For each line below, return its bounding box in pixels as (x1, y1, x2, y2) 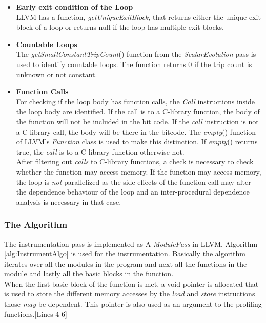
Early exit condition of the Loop (16, 2, 133, 12)
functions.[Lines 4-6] (4, 308, 67, 319)
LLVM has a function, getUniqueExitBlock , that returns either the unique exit (16, 11, 261, 22)
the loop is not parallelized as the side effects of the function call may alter (16, 176, 251, 187)
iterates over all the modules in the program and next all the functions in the (4, 258, 247, 269)
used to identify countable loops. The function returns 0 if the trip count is (16, 58, 252, 69)
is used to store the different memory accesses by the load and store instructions (4, 288, 255, 299)
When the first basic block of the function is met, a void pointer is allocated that (4, 278, 259, 289)
